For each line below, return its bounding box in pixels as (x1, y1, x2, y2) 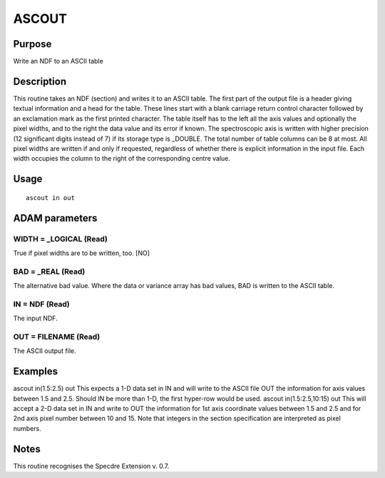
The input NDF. (13, 314, 58, 323)
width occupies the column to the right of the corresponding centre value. (13, 154, 231, 163)
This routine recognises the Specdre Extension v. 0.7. (13, 462, 170, 470)
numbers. (13, 424, 42, 432)
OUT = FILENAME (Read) (13, 332, 101, 342)
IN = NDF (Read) (13, 299, 71, 309)
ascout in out (26, 194, 75, 201)
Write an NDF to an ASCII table (13, 57, 103, 66)
